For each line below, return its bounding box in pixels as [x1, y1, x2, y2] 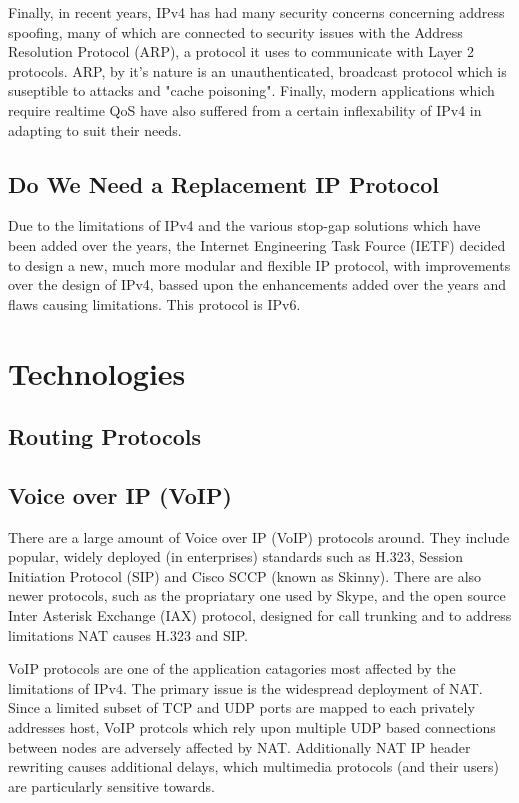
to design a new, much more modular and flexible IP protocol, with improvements [8, 254, 511, 275]
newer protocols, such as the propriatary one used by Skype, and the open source [8, 585, 506, 606]
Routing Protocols [8, 421, 201, 452]
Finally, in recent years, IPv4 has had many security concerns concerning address [8, 2, 505, 22]
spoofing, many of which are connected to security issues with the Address [8, 21, 463, 42]
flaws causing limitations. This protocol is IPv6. [8, 293, 301, 314]
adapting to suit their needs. [8, 119, 182, 140]
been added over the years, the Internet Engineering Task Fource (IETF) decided [8, 234, 506, 255]
